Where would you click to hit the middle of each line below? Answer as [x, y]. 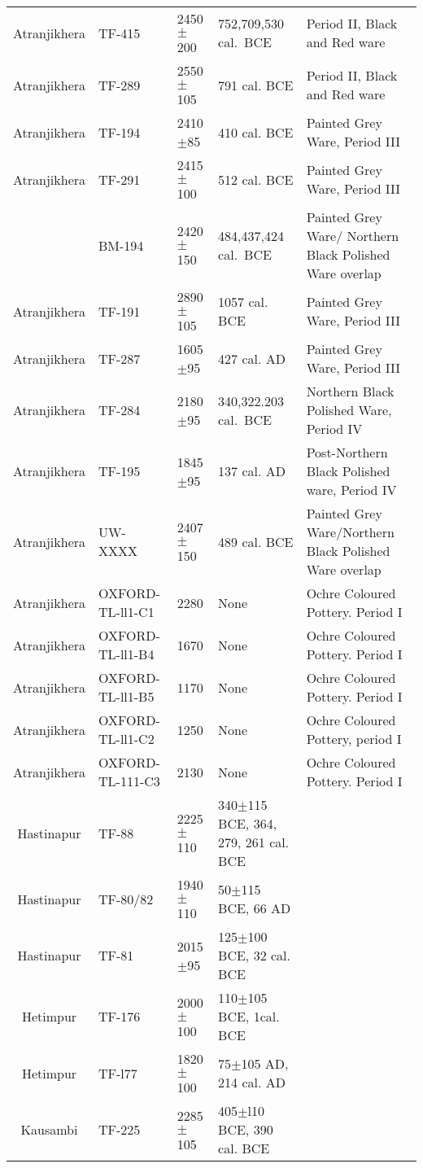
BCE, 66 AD [255, 908]
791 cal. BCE [256, 85]
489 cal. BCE [256, 541]
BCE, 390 [246, 1129]
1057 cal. [243, 302]
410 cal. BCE [256, 132]
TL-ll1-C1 [126, 612]
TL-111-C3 [129, 781]
